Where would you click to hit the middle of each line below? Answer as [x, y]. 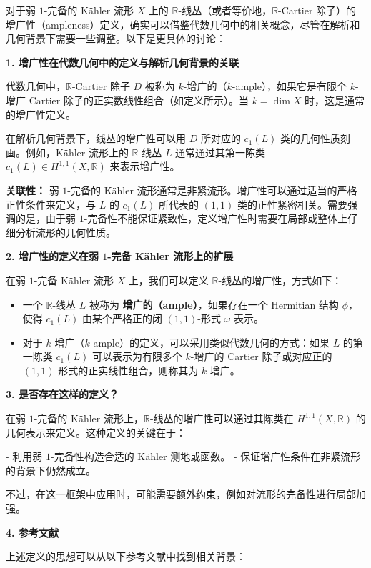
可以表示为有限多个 [137, 356]
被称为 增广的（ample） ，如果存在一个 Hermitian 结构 [214, 304]
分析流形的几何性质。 [65, 232]
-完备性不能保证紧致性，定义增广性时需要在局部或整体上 [216, 218]
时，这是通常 [334, 100]
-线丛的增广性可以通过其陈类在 [222, 418]
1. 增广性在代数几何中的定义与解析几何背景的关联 [122, 62]
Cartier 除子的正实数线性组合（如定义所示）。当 [139, 100]
